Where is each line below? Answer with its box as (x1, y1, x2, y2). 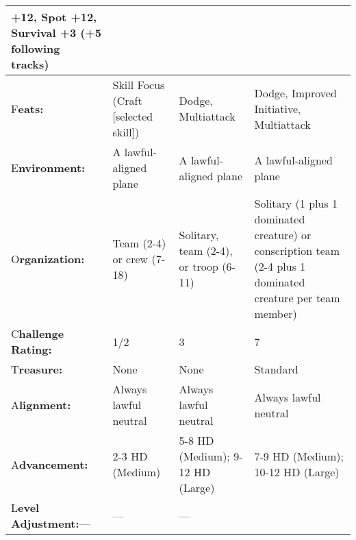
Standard (254, 361, 298, 377)
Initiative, (254, 100, 301, 116)
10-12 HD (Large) (254, 464, 340, 480)
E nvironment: (11, 160, 86, 175)
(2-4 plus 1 (254, 258, 306, 274)
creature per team (254, 290, 340, 306)
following (11, 40, 60, 56)
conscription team (254, 243, 340, 258)
